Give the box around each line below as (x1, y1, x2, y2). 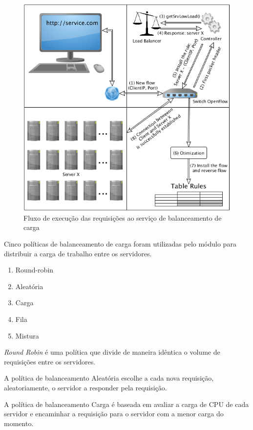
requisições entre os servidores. (4, 356, 96, 366)
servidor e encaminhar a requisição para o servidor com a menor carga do (4, 408, 224, 419)
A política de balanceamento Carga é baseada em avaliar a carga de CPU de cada (4, 399, 249, 409)
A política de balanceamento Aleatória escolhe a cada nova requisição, (4, 373, 214, 383)
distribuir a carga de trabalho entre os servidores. (4, 248, 152, 258)
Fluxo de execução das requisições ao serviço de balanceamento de (23, 212, 222, 223)
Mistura (15, 330, 39, 340)
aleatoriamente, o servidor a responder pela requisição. (4, 382, 167, 392)
